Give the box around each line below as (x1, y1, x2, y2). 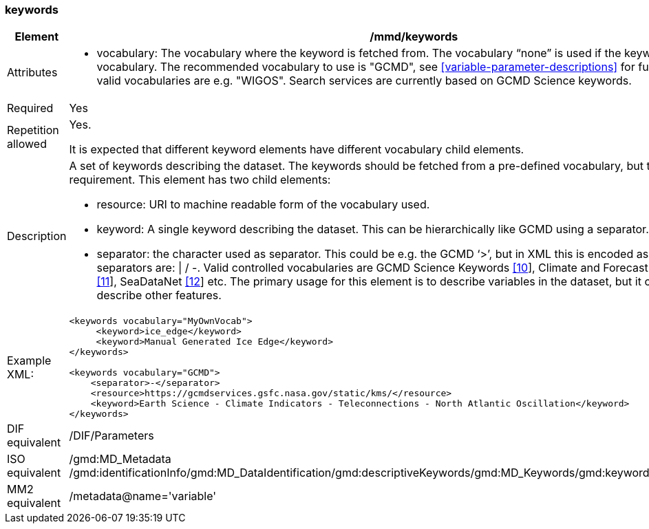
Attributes (7, 65, 58, 80)
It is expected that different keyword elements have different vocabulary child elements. (69, 142, 524, 157)
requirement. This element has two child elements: (69, 173, 331, 187)
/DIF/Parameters (69, 429, 154, 443)
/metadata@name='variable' (69, 489, 217, 504)
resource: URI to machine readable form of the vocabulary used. (96, 197, 430, 212)
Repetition (7, 123, 59, 138)
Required (7, 101, 54, 116)
